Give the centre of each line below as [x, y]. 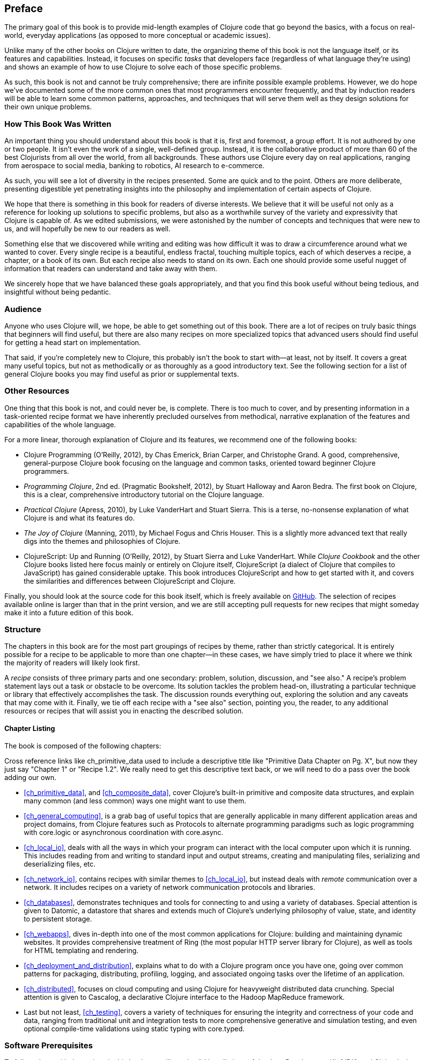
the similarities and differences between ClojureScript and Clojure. [130, 581]
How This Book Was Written [58, 124]
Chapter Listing [30, 729]
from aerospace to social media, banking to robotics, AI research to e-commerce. [134, 166]
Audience [23, 309]
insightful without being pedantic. [58, 292]
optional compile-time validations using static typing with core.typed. [134, 1028]
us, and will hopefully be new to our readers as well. [88, 229]
